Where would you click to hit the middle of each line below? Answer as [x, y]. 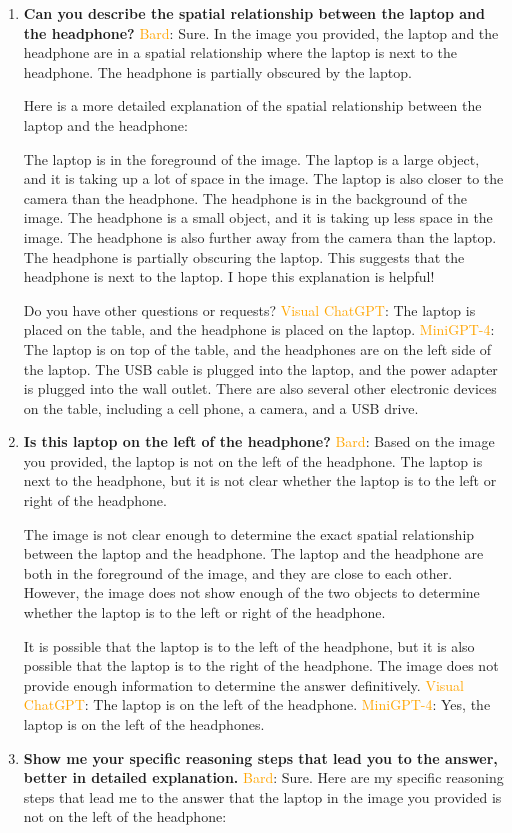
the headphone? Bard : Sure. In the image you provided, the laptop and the [261, 32]
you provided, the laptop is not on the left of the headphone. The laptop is [253, 460]
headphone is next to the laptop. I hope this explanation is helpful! [229, 276]
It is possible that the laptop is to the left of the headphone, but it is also [249, 645]
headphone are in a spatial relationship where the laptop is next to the [240, 52]
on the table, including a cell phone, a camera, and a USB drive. [221, 407]
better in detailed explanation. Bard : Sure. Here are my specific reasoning [263, 777]
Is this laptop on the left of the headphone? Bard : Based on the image [259, 441]
